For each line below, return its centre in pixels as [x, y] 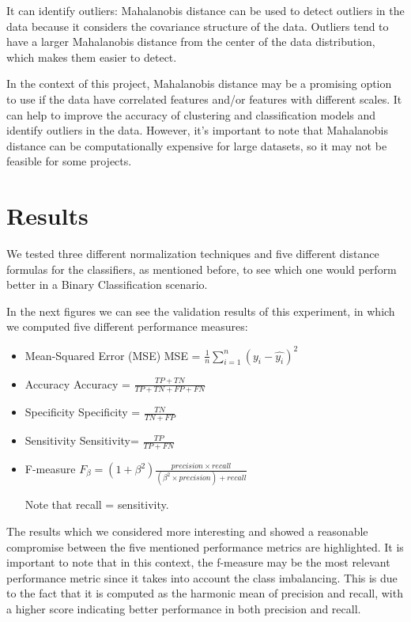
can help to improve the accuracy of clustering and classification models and [191, 114]
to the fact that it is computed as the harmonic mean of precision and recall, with [205, 593]
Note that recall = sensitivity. [97, 504]
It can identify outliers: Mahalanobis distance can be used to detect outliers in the [205, 10]
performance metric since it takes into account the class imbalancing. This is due [202, 577]
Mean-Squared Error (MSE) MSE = [113, 355]
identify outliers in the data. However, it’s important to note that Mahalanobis [197, 130]
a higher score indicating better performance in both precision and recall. [184, 608]
